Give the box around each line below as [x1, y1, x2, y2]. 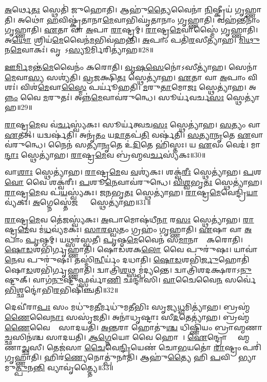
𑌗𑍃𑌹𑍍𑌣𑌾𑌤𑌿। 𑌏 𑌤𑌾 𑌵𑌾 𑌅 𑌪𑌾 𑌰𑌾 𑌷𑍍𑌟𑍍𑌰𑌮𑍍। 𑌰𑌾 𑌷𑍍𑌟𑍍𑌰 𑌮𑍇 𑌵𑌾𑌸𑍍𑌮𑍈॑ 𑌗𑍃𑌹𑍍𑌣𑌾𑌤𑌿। [5, 24, 258, 35]
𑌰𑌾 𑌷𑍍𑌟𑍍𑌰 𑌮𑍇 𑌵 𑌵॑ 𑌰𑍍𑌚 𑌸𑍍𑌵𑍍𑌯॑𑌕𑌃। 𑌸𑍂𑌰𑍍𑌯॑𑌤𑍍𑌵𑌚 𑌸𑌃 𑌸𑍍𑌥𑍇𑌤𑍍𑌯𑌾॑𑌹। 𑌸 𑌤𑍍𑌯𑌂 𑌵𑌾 [5, 119, 261, 129]
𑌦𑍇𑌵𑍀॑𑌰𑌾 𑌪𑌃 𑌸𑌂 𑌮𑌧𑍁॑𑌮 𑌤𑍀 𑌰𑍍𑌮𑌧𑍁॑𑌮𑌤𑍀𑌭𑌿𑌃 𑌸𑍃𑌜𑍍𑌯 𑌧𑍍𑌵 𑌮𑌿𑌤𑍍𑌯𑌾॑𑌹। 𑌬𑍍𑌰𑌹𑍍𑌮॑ [5, 301, 250, 312]
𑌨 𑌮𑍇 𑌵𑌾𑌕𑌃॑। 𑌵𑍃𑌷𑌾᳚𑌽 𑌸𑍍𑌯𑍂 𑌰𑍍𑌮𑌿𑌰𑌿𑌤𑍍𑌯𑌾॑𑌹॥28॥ [5, 44, 154, 55]
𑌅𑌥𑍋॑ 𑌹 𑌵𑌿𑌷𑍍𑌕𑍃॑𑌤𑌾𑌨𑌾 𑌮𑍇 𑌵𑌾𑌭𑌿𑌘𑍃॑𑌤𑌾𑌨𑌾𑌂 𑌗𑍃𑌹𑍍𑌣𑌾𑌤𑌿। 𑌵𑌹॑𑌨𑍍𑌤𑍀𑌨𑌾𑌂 [17, 14, 260, 25]
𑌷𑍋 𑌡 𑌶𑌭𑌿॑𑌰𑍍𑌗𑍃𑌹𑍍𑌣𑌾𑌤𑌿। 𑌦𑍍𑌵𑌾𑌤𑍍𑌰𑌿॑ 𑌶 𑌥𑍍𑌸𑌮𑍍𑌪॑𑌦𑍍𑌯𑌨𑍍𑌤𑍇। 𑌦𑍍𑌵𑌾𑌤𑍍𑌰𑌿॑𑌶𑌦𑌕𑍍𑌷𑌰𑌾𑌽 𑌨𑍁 [5, 264, 252, 275]
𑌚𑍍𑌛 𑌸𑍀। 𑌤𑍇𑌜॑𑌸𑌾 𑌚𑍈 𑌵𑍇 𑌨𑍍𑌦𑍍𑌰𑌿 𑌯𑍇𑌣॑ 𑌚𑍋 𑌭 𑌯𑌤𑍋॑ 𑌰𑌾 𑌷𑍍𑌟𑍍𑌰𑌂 [22, 341, 240, 352]
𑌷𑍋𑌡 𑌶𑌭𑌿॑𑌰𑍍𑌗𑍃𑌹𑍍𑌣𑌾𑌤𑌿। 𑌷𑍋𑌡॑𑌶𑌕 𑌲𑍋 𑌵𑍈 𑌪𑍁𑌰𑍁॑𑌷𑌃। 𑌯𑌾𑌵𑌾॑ [5, 244, 258, 255]
